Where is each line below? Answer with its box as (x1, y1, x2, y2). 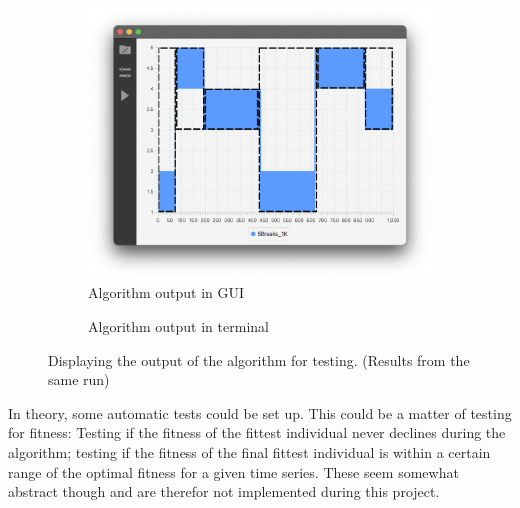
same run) (48, 369, 110, 390)
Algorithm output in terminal (88, 315, 269, 336)
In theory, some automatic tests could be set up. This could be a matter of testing (8, 402, 512, 423)
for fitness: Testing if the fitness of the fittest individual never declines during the (8, 422, 506, 443)
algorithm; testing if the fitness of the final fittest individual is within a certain (8, 441, 491, 462)
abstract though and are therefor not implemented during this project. (8, 481, 440, 502)
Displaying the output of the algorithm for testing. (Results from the (48, 349, 470, 370)
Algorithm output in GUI (88, 282, 245, 303)
